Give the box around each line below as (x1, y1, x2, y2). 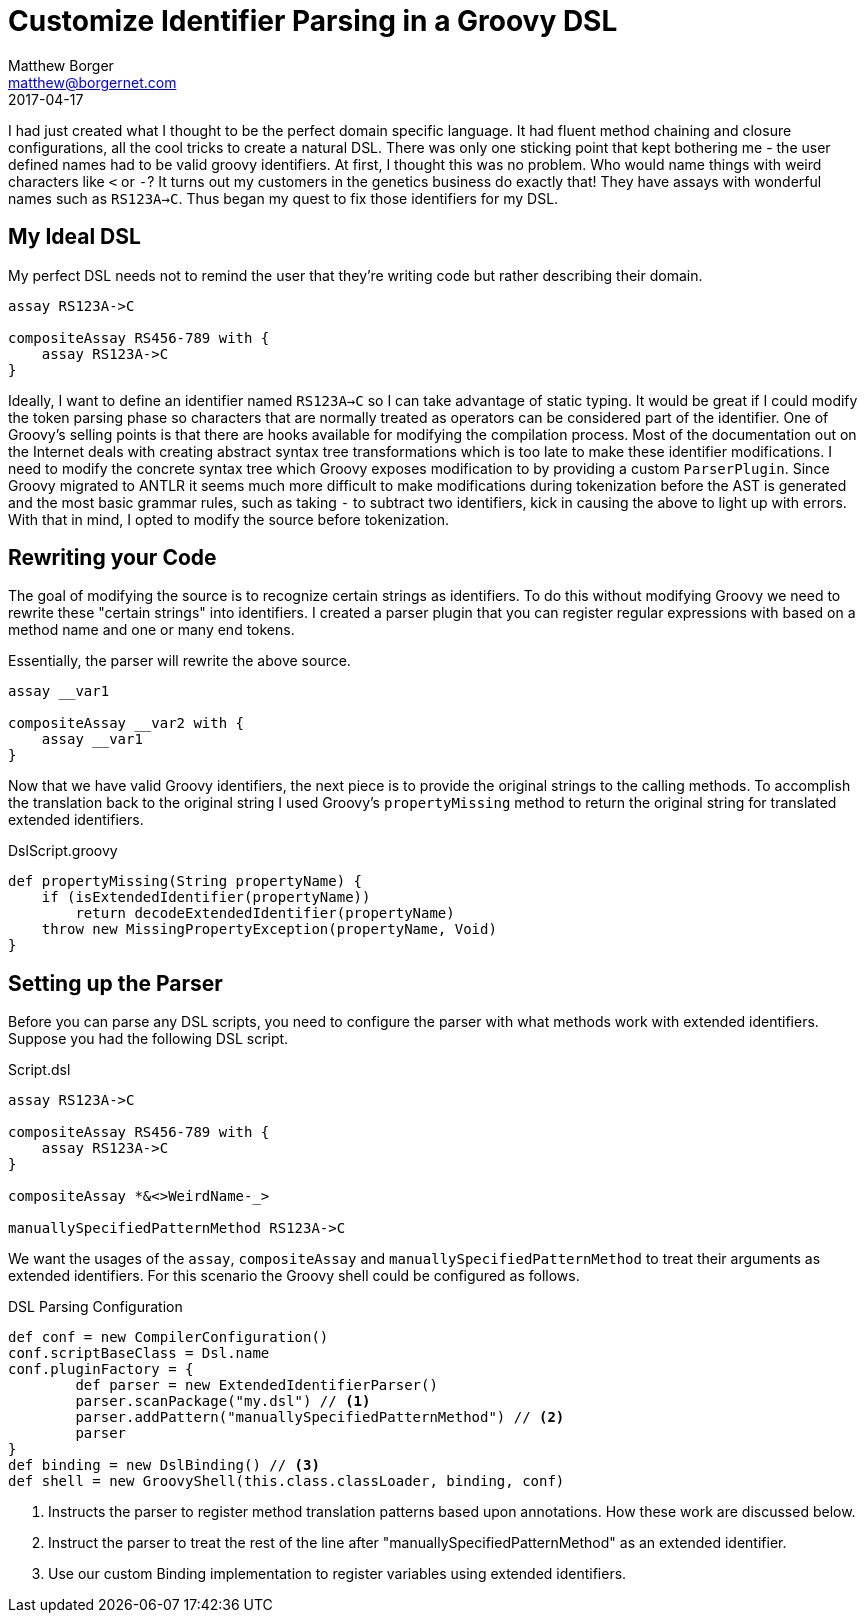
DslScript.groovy (8, 842, 118, 860)
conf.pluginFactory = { (8, 1361, 194, 1378)
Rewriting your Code (8, 545, 217, 571)
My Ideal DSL (8, 224, 141, 250)
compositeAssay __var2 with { (8, 715, 245, 732)
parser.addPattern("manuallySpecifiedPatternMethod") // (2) (75, 1409, 565, 1426)
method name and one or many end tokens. (8, 621, 295, 639)
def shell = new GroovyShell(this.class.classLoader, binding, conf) (8, 1473, 565, 1490)
